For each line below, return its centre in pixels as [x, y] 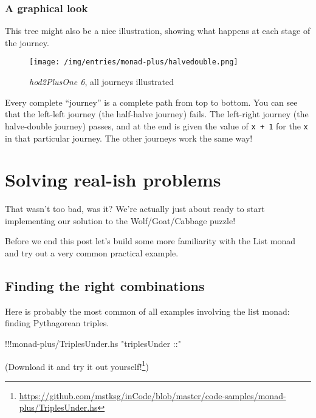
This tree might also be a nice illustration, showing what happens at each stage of [158, 31]
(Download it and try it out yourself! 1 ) [77, 365]
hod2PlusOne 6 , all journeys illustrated [101, 82]
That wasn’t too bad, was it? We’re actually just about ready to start [135, 209]
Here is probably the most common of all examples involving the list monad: [147, 311]
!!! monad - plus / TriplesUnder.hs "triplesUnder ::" [93, 343]
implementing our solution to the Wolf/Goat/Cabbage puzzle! [120, 220]
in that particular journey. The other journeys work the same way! [129, 138]
